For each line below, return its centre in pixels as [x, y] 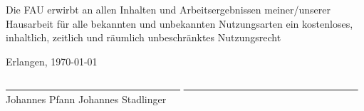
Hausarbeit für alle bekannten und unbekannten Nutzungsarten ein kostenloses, [180, 23]
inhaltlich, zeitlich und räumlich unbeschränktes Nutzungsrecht [144, 37]
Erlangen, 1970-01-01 [52, 61]
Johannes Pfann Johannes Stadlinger [86, 99]
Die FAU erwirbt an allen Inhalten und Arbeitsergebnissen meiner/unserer [168, 9]
